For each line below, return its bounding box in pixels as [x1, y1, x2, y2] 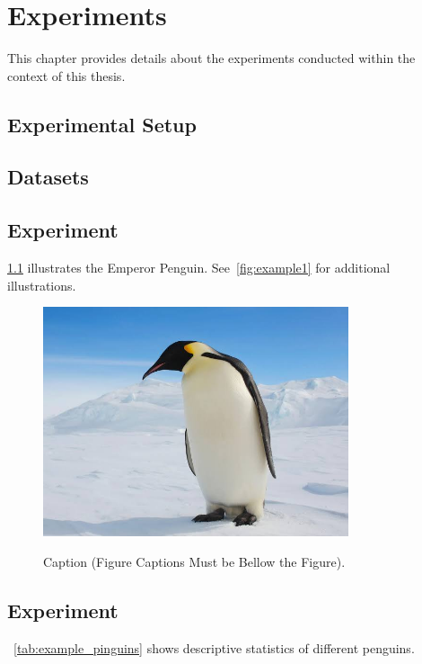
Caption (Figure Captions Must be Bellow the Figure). [43, 552, 346, 570]
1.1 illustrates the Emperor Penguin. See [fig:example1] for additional [7, 258, 391, 277]
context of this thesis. [7, 66, 126, 85]
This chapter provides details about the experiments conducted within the [7, 49, 416, 67]
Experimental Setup [7, 110, 197, 138]
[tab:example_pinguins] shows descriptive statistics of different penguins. [13, 638, 415, 657]
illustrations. [7, 275, 76, 294]
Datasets [7, 163, 89, 191]
